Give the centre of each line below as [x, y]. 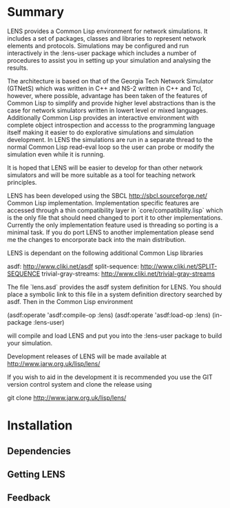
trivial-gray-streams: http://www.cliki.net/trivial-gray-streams [128, 274]
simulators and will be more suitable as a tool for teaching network [102, 175]
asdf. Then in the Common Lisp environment [70, 301]
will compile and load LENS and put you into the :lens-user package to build [115, 336]
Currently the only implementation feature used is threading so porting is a [113, 225]
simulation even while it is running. [56, 154]
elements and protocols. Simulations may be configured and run [98, 45]
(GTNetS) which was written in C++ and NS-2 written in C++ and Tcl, [105, 88]
